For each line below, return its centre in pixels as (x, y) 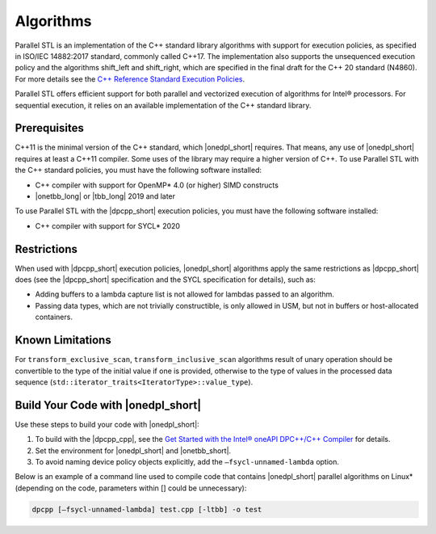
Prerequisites (49, 128)
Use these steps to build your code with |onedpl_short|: (107, 424)
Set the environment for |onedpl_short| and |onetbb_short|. (133, 450)
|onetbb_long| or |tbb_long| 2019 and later (105, 196)
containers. (54, 317)
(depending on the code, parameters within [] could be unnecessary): (131, 488)
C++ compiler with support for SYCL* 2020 (108, 225)
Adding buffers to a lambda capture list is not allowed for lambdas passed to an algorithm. (185, 294)
